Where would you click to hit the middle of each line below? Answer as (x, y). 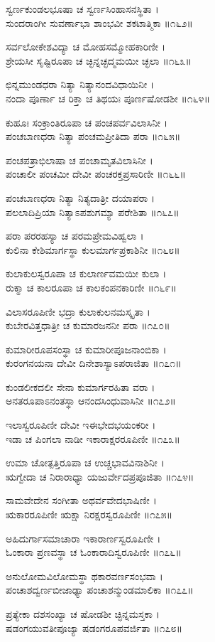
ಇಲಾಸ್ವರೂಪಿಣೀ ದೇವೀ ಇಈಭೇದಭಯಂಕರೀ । (81, 425)
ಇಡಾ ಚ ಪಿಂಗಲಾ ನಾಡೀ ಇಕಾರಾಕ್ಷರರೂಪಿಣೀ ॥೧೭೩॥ (93, 438)
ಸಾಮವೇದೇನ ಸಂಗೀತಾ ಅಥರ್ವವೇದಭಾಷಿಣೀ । (81, 500)
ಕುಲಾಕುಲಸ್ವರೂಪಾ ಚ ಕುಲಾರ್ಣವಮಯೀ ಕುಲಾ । (86, 273)
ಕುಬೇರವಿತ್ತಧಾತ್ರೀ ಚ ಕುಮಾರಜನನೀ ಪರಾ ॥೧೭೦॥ (88, 325)
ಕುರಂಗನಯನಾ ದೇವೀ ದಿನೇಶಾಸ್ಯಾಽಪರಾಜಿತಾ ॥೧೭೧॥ (94, 363)
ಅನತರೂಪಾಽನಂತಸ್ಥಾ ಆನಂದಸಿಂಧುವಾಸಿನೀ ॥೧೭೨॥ (91, 401)
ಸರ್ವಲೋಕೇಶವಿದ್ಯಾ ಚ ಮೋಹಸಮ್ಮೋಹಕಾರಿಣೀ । (86, 47)
